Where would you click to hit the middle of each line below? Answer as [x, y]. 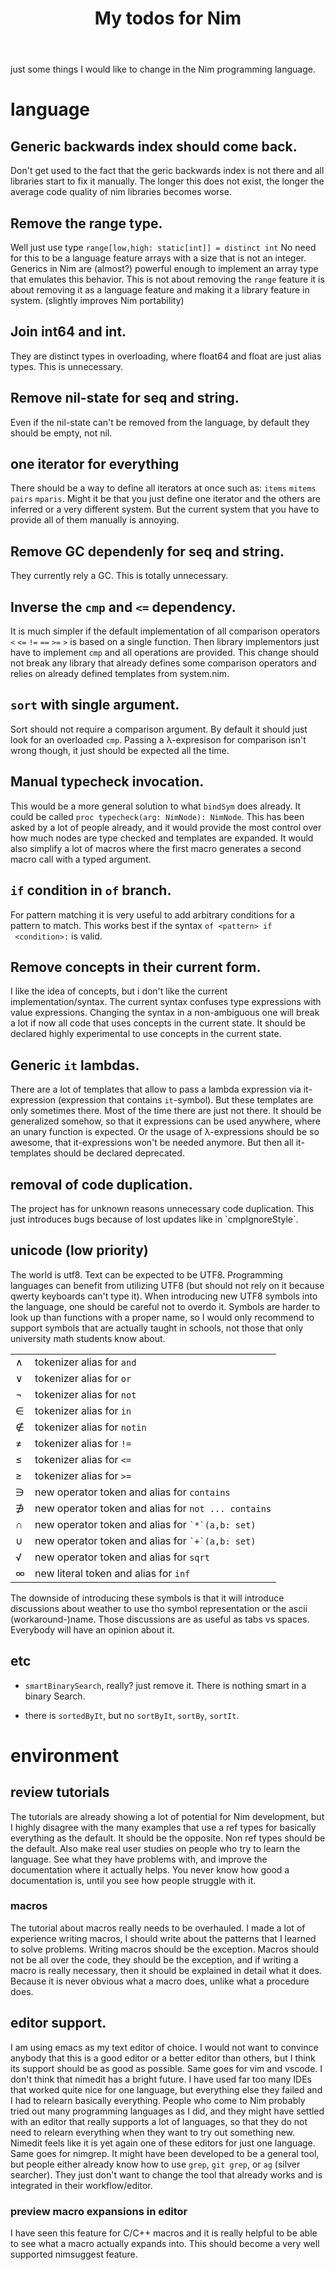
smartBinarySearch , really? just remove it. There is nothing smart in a [165, 1685]
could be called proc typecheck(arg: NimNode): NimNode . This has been [157, 816]
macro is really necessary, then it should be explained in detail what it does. [166, 1970]
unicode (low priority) [79, 1250]
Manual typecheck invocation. [107, 782]
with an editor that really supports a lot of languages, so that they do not [159, 2121]
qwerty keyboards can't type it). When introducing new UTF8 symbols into [164, 1296]
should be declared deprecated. [119, 1153]
